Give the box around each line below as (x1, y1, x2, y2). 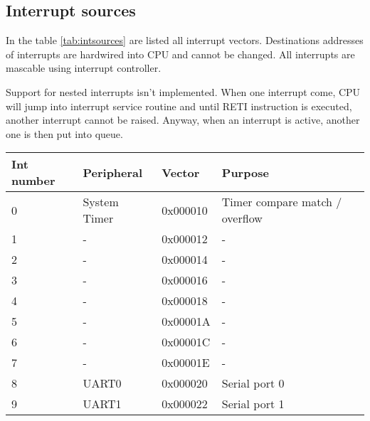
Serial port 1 (221, 395, 285, 412)
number (11, 172, 55, 189)
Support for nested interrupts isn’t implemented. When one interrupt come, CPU (6, 84, 361, 99)
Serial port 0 (221, 375, 285, 392)
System (83, 193, 119, 210)
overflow (221, 210, 263, 227)
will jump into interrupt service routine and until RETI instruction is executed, (6, 98, 352, 113)
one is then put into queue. (6, 126, 123, 141)
